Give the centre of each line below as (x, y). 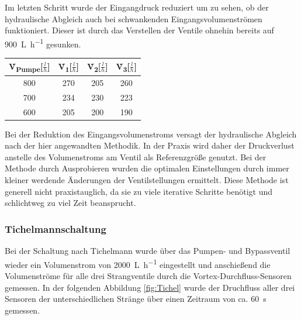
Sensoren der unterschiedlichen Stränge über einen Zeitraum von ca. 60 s (136, 299)
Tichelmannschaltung (56, 228)
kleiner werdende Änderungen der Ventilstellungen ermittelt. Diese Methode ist (147, 180)
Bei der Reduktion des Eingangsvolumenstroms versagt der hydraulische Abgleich (151, 134)
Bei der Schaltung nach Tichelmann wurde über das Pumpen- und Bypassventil (148, 251)
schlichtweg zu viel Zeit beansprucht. (70, 203)
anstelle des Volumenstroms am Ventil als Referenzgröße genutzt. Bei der (136, 156)
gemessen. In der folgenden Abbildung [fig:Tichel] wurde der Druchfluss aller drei (150, 287)
